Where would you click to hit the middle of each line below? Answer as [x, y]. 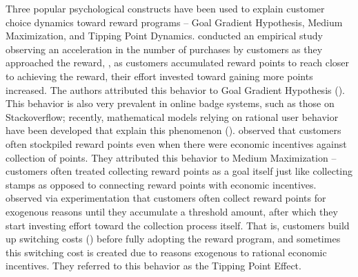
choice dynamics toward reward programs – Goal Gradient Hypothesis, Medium [174, 22]
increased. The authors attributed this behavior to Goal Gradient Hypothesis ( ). [175, 89]
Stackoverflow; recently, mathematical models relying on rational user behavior [172, 116]
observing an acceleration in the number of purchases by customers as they [164, 49]
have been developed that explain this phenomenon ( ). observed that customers [173, 130]
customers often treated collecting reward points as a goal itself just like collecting [179, 171]
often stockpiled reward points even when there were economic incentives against [176, 143]
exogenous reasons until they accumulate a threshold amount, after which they [172, 211]
